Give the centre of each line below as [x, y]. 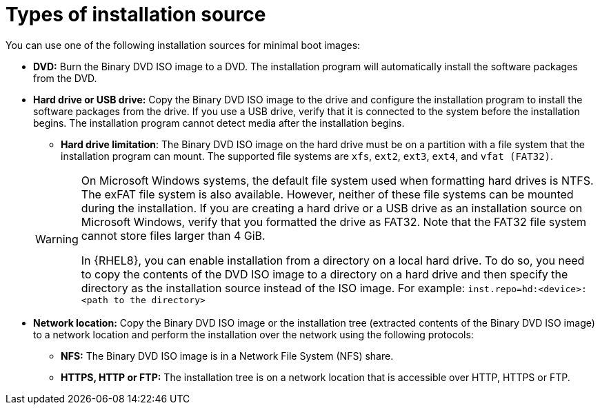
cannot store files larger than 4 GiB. [173, 235]
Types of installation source [136, 14]
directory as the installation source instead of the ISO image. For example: [273, 288]
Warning [57, 239]
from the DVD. [65, 78]
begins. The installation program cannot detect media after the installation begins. [219, 123]
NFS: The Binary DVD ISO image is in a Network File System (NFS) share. [227, 356]
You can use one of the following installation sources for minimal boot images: [183, 45]
